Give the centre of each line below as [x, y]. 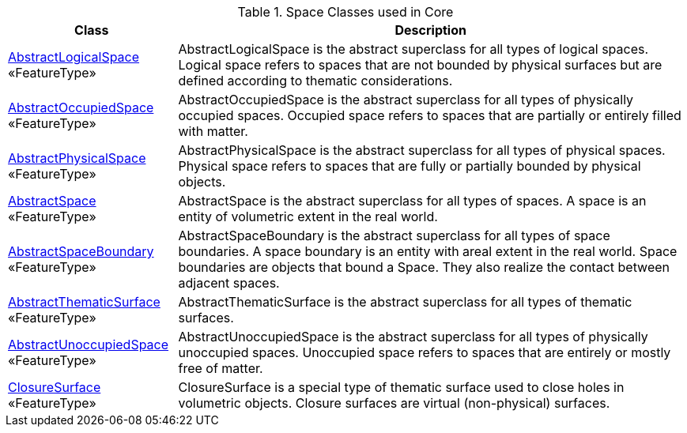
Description [430, 30]
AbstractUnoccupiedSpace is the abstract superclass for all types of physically [413, 337]
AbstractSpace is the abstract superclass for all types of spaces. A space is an [412, 201]
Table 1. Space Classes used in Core [345, 12]
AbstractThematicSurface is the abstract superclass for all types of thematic [405, 302]
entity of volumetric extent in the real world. [308, 216]
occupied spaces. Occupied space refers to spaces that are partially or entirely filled [430, 115]
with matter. [213, 131]
